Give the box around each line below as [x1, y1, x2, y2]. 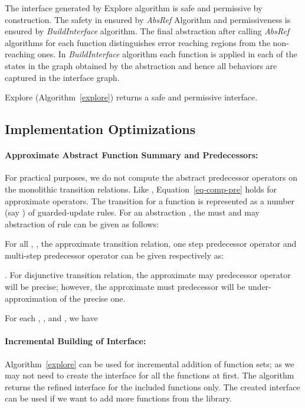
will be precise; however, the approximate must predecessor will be [5, 280, 245, 293]
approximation [5, 292, 57, 304]
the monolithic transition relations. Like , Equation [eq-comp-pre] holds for [5, 182, 277, 195]
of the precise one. [60, 292, 126, 304]
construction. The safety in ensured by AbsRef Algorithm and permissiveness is [5, 13, 291, 25]
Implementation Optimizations [5, 120, 196, 138]
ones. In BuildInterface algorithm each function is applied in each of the [37, 48, 297, 60]
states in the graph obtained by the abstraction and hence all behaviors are [5, 59, 277, 71]
